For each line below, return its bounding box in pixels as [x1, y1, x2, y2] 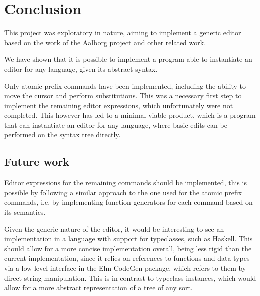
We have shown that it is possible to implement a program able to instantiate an [4, 54, 252, 64]
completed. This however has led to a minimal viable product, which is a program [4, 110, 256, 120]
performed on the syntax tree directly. [4, 129, 121, 140]
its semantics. [4, 207, 46, 217]
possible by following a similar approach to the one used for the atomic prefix [4, 187, 242, 197]
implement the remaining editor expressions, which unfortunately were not [4, 100, 233, 110]
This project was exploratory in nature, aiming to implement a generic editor [4, 27, 241, 38]
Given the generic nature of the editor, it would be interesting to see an [4, 223, 224, 234]
